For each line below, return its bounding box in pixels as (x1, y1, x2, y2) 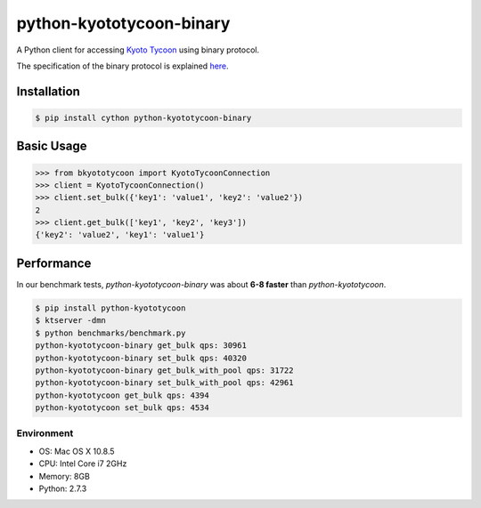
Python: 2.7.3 (38, 483, 87, 494)
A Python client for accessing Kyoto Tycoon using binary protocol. (16, 44, 260, 55)
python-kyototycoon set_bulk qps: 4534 (35, 403, 209, 413)
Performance (16, 255, 92, 270)
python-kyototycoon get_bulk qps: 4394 (35, 390, 209, 400)
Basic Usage (16, 139, 87, 154)
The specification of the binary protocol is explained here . (16, 60, 229, 71)
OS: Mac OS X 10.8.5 (38, 446, 115, 456)
